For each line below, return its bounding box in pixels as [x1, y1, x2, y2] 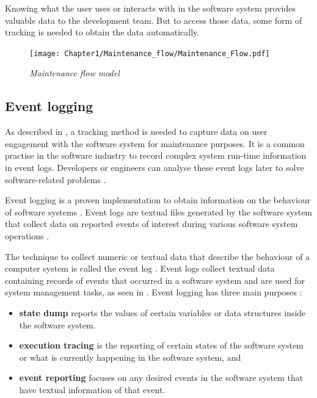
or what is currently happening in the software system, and [19, 350, 241, 363]
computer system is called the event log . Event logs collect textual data [5, 262, 275, 275]
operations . [5, 229, 49, 242]
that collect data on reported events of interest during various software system [5, 217, 298, 230]
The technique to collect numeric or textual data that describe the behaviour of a [5, 250, 310, 262]
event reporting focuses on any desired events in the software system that [19, 371, 304, 384]
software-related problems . [5, 173, 106, 186]
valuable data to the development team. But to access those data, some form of [5, 13, 302, 26]
